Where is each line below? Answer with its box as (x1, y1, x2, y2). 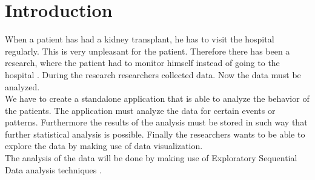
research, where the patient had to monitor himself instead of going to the (5, 56, 280, 69)
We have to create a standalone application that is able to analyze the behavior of (5, 92, 310, 105)
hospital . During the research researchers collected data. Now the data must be (5, 68, 301, 81)
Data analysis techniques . (5, 163, 102, 176)
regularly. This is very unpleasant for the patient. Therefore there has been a (5, 44, 290, 57)
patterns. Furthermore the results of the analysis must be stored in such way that (5, 116, 308, 128)
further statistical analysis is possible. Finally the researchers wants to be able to (5, 127, 305, 140)
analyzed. (5, 80, 40, 93)
